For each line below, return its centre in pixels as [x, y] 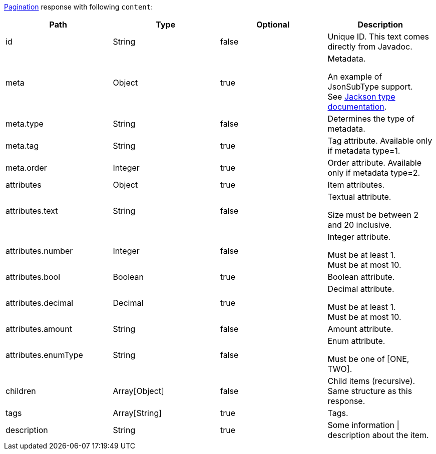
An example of [355, 77]
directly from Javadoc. [370, 47]
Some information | [363, 425]
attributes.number [39, 251]
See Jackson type [361, 97]
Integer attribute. [359, 237]
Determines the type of [371, 119]
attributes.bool [33, 277]
